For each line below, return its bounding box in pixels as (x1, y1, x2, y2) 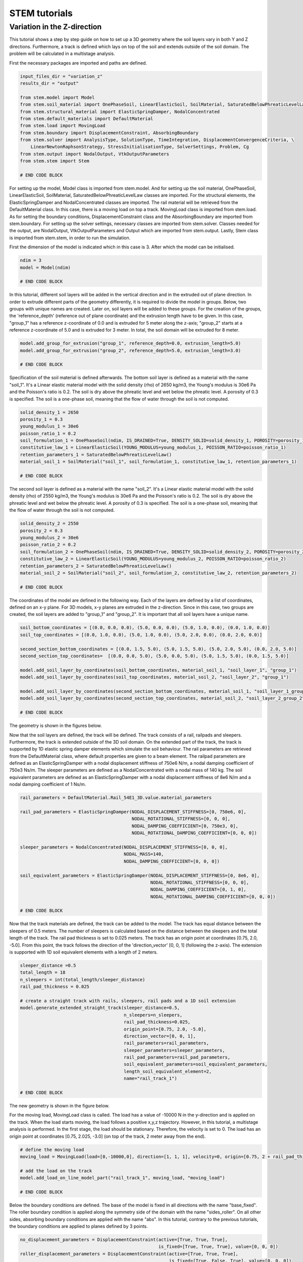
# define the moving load (20, 1146, 84, 1152)
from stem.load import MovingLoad (20, 123, 106, 129)
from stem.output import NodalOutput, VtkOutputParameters (20, 151, 169, 156)
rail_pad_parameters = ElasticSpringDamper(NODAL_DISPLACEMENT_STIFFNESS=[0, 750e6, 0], (20, 809, 247, 815)
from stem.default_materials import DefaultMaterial (20, 116, 154, 121)
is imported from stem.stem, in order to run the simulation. (9, 235, 131, 241)
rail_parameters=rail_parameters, (124, 1040, 210, 1046)
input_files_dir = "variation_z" (20, 73, 103, 79)
